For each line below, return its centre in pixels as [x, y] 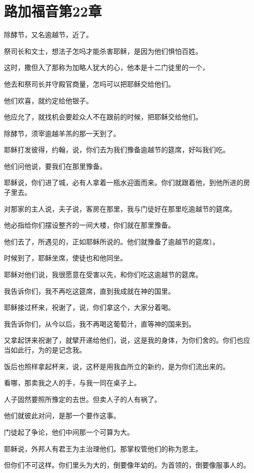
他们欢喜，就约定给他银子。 [48, 100]
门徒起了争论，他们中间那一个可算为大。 [69, 432]
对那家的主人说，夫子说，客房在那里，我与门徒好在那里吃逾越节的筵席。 [120, 208]
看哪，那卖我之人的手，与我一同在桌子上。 [72, 383]
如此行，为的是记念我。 [48, 350]
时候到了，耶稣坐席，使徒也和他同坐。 [65, 258]
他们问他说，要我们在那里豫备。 [55, 166]
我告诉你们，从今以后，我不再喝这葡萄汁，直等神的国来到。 [100, 323]
